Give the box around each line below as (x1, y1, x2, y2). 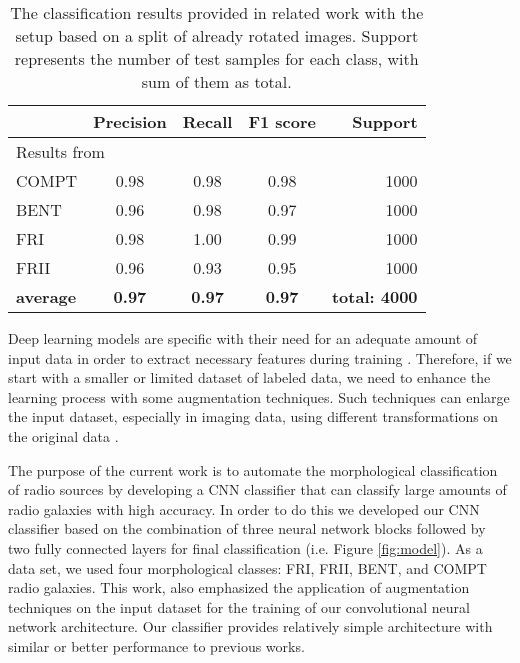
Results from (16, 140, 105, 163)
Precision (93, 110, 167, 133)
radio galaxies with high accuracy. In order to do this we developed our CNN (8, 498, 480, 519)
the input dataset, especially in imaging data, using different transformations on (8, 406, 499, 427)
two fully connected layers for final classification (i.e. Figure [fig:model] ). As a (8, 537, 483, 558)
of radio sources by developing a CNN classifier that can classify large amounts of (8, 479, 507, 500)
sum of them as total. (141, 70, 292, 93)
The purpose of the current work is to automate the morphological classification (8, 459, 498, 480)
